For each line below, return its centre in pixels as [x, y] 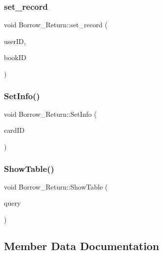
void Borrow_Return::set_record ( [56, 25]
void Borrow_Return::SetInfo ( [50, 114]
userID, [15, 41]
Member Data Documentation [82, 245]
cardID [14, 130]
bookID [15, 57]
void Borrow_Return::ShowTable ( [56, 186]
